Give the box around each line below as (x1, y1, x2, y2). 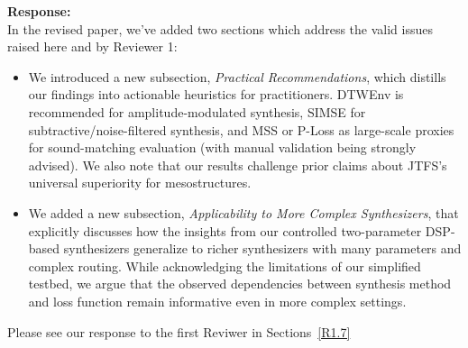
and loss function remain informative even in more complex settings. (28, 291, 407, 310)
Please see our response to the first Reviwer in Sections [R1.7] (7, 322, 351, 341)
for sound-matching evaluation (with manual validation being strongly (28, 138, 417, 157)
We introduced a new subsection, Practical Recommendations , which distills (28, 67, 446, 86)
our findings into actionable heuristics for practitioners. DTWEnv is (28, 85, 404, 104)
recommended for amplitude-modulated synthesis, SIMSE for (28, 102, 366, 121)
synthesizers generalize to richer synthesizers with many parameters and (63, 239, 462, 258)
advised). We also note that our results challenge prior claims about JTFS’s (28, 155, 447, 174)
